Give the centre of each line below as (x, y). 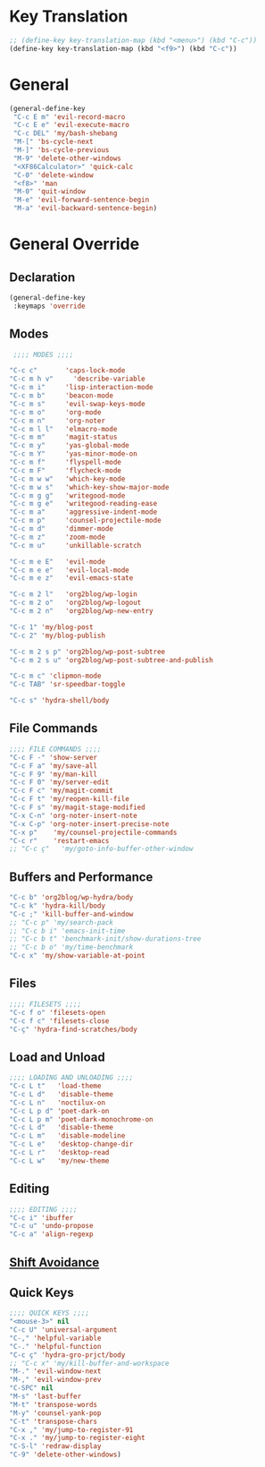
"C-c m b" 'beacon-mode (62, 396)
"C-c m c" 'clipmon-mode (55, 676)
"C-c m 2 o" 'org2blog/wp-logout (75, 603)
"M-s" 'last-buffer (46, 1397)
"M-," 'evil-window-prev (55, 1380)
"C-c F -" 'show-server (54, 757)
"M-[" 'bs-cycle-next (53, 142)
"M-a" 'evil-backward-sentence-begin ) (85, 209)
